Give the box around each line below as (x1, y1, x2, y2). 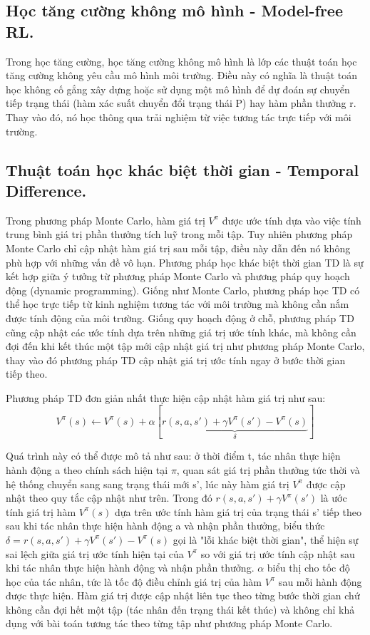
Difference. (6, 179, 87, 201)
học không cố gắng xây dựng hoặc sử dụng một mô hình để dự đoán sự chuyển (6, 81, 350, 96)
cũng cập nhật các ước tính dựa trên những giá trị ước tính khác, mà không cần (6, 324, 356, 339)
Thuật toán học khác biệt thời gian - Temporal (6, 158, 359, 180)
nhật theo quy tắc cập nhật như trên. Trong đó (6, 490, 212, 505)
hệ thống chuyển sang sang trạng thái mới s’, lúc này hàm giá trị (6, 476, 289, 491)
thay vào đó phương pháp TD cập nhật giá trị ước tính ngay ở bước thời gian (6, 352, 346, 367)
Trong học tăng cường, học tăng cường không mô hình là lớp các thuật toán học (6, 53, 357, 68)
